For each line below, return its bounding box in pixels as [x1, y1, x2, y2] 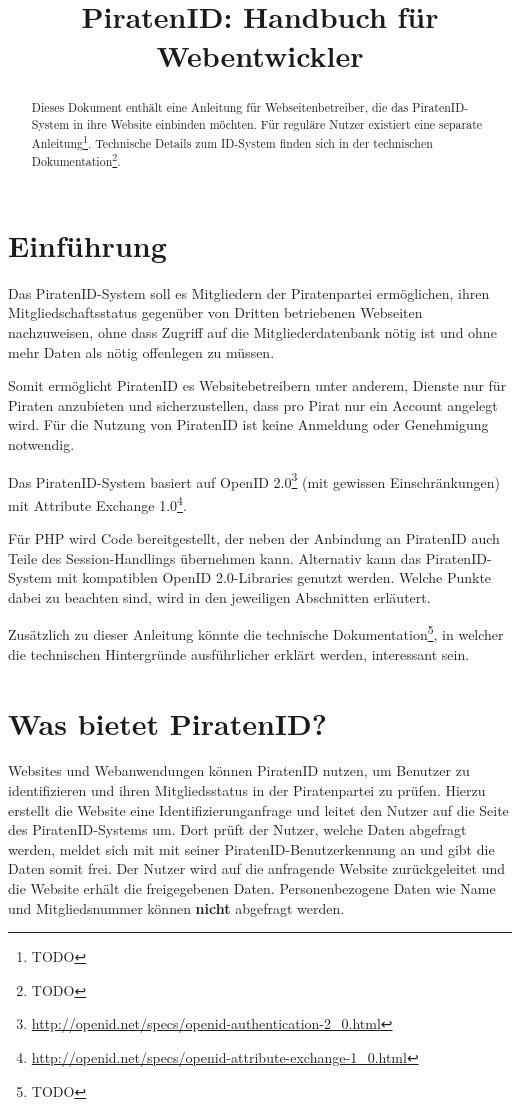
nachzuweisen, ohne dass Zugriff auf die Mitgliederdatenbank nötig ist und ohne [8, 322, 497, 343]
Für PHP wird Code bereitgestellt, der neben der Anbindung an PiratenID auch [8, 528, 500, 549]
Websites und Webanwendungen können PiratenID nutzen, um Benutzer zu [8, 760, 470, 781]
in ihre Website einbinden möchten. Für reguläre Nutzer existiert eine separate [73, 116, 483, 133]
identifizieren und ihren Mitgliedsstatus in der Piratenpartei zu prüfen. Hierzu [8, 780, 486, 801]
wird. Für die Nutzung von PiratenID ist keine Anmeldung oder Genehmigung [8, 414, 489, 435]
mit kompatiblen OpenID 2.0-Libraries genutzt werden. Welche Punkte [56, 567, 492, 588]
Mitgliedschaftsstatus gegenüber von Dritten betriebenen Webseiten [8, 302, 423, 323]
